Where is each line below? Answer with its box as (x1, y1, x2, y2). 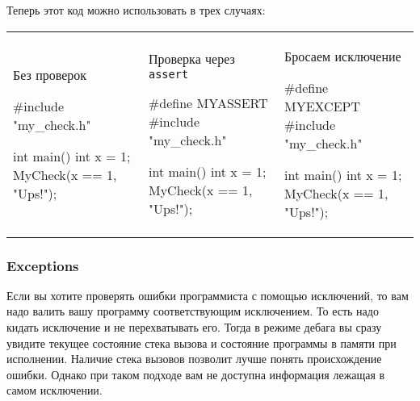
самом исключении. (6, 382, 103, 399)
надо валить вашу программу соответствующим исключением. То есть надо (6, 303, 379, 320)
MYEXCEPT (283, 96, 361, 115)
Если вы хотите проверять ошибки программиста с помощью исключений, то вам (6, 286, 409, 303)
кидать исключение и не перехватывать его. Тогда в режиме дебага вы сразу (6, 319, 382, 335)
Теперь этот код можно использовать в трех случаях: (6, 2, 266, 18)
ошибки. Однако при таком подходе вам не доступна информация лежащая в (6, 365, 385, 382)
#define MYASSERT (149, 94, 268, 113)
